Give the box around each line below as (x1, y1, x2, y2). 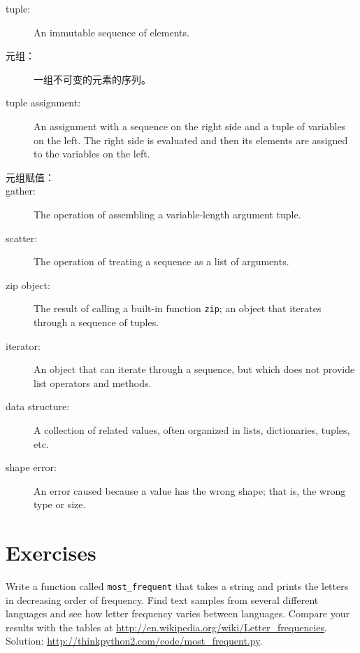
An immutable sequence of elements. (34, 24, 189, 39)
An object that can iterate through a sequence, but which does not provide (34, 362, 355, 377)
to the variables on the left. (34, 146, 150, 161)
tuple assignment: (6, 95, 81, 110)
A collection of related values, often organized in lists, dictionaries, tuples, (34, 422, 350, 437)
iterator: (6, 338, 41, 353)
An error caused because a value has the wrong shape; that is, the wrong (34, 483, 346, 498)
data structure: (6, 399, 70, 414)
